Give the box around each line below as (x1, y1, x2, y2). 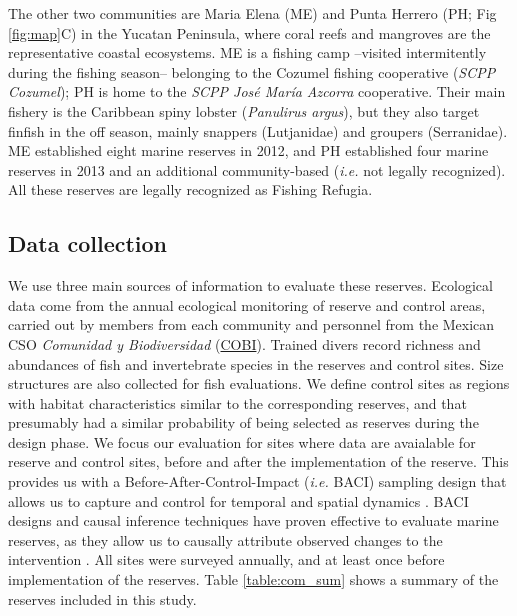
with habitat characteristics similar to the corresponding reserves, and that (8, 392, 467, 413)
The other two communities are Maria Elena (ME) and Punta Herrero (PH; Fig (8, 3, 497, 23)
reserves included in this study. (8, 588, 197, 609)
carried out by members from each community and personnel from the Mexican (8, 314, 495, 335)
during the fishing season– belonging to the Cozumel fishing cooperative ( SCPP (8, 61, 496, 82)
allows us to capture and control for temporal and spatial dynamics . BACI (8, 490, 469, 511)
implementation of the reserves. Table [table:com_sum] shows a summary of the (8, 569, 499, 590)
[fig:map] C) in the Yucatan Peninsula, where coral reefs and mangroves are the (8, 22, 491, 43)
